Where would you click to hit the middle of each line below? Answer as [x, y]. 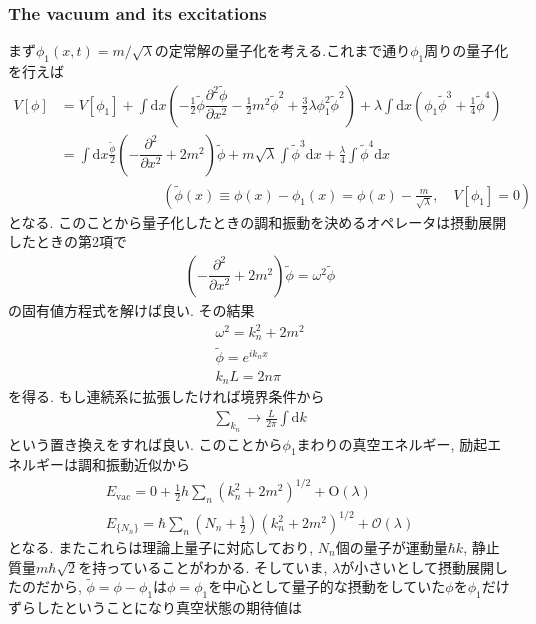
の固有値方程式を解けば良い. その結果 [131, 309]
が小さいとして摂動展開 [417, 566]
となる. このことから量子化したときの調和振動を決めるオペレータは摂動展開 [257, 221]
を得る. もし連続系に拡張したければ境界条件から [166, 396]
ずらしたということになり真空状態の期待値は [155, 607]
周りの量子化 [466, 50]
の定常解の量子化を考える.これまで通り [282, 50]
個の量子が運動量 [391, 547]
